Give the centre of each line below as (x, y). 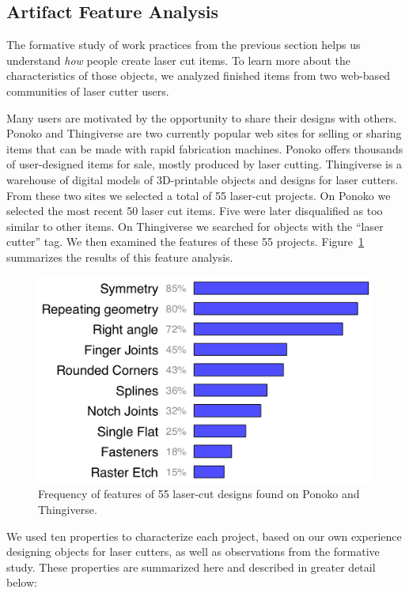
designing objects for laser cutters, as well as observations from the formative (193, 551)
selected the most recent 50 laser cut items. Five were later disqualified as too (195, 211)
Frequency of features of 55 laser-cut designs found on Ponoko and (199, 494)
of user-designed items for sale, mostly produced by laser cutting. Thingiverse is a (204, 164)
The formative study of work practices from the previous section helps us (184, 45)
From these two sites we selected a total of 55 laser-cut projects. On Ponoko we (199, 195)
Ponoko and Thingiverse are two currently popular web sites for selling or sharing (204, 133)
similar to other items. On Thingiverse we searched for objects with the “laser (195, 226)
